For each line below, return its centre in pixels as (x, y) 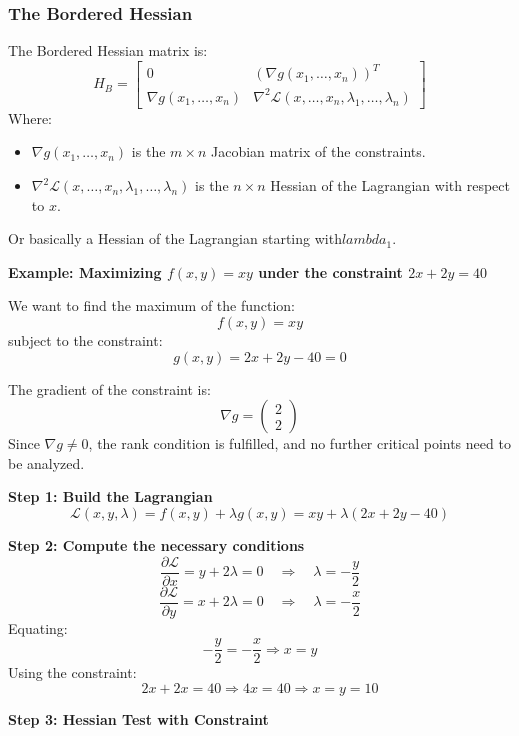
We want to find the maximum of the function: (152, 305)
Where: (30, 117)
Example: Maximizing (85, 271)
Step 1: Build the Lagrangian (110, 496)
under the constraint (330, 271)
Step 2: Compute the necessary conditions (156, 545)
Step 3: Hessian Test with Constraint (138, 718)
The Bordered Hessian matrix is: (108, 50)
